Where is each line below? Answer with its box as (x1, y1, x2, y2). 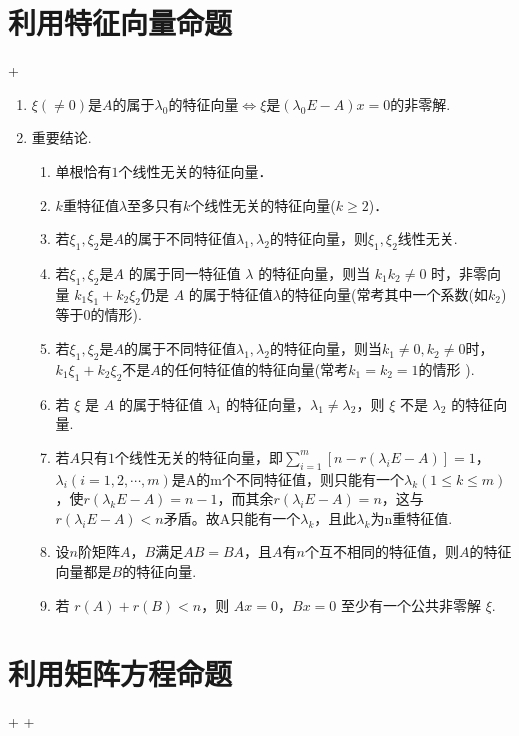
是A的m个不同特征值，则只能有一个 (171, 468, 404, 489)
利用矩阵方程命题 (8, 653, 233, 694)
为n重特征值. (370, 507, 453, 528)
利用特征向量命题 (8, 2, 233, 43)
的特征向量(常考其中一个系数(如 (281, 283, 488, 304)
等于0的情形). (55, 304, 142, 325)
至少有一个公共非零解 (341, 594, 482, 615)
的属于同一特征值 (128, 262, 241, 283)
